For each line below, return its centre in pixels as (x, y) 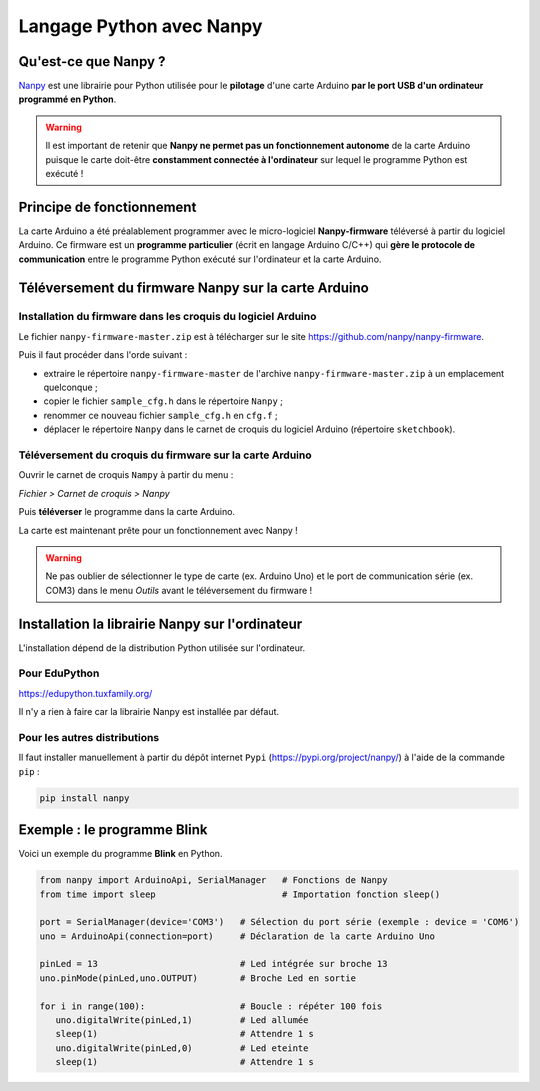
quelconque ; (71, 387)
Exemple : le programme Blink (113, 830)
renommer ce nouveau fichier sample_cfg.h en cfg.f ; (161, 415)
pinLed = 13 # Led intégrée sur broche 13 (213, 964)
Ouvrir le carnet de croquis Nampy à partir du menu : (126, 475)
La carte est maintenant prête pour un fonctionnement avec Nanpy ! (158, 530)
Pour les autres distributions (89, 737)
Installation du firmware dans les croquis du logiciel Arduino (167, 317)
